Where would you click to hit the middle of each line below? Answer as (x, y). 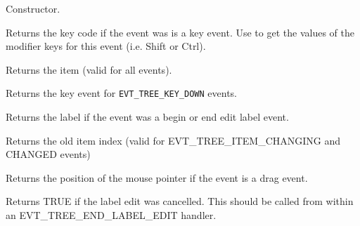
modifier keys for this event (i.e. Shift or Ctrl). (106, 46)
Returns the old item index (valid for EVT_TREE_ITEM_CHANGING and (173, 140)
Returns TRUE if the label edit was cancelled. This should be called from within (180, 201)
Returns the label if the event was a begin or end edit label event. (147, 117)
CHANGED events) (48, 154)
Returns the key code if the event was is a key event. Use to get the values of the (180, 32)
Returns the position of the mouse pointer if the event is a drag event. (157, 177)
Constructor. (33, 8)
